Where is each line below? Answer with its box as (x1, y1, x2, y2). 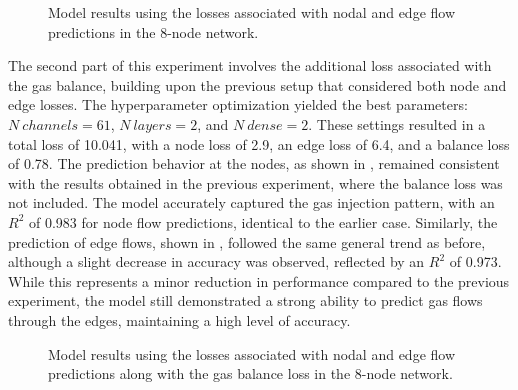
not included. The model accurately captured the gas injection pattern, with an (8, 192, 495, 213)
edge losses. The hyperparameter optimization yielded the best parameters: (8, 94, 468, 115)
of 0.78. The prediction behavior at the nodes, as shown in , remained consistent (8, 153, 500, 174)
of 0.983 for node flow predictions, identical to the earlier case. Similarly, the (28, 211, 498, 232)
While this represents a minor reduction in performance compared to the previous (8, 270, 510, 291)
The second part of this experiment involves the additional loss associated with (8, 55, 492, 76)
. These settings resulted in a (308, 113, 486, 134)
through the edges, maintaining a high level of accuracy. (8, 309, 351, 330)
